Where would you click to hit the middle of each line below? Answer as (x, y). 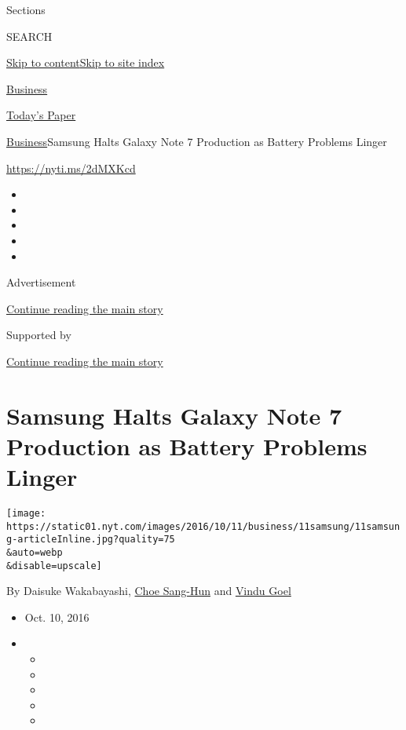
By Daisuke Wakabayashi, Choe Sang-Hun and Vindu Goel (149, 591)
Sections (26, 9)
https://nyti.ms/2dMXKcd (71, 168)
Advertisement (41, 282)
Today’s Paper (41, 115)
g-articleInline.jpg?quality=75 (91, 540)
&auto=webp (35, 552)
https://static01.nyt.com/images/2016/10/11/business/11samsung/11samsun (203, 526)
